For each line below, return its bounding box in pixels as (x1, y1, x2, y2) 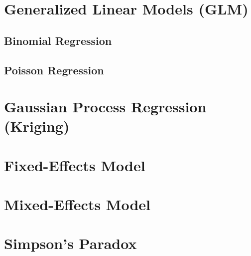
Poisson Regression (4, 62, 104, 77)
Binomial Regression (4, 32, 112, 48)
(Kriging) (4, 116, 70, 136)
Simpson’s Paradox (4, 233, 137, 254)
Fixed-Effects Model (4, 155, 145, 175)
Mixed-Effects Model (4, 194, 151, 215)
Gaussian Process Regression (4, 96, 207, 117)
